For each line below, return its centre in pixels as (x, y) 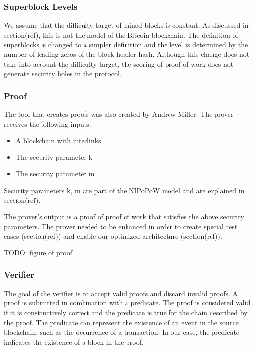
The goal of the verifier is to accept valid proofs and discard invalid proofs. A (121, 293)
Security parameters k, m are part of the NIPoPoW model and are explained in (124, 190)
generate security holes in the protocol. (63, 74)
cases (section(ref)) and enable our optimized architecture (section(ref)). (113, 236)
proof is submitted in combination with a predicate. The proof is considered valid (127, 303)
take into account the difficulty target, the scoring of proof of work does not (119, 64)
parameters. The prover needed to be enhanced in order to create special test (121, 226)
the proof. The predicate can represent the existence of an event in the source (121, 322)
